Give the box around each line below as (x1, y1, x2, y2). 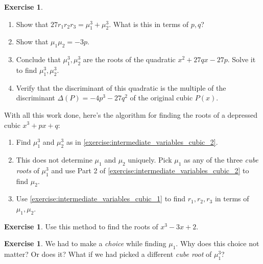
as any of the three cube (184, 154, 258, 165)
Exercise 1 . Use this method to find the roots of (4, 221, 158, 231)
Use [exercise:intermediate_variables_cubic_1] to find (16, 193, 186, 204)
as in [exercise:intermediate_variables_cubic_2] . (66, 137, 218, 147)
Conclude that (16, 54, 61, 65)
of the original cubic (130, 92, 193, 103)
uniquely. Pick (128, 154, 172, 165)
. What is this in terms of (109, 18, 189, 29)
